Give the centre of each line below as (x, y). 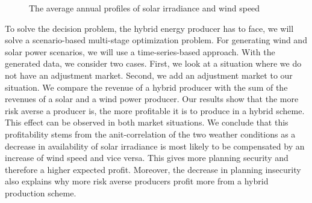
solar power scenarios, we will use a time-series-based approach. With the (140, 51)
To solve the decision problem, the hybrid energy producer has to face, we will (149, 28)
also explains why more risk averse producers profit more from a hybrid (137, 181)
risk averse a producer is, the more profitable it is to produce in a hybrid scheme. (155, 110)
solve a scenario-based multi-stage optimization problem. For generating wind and (156, 40)
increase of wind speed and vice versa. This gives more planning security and (147, 158)
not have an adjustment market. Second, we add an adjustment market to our (149, 75)
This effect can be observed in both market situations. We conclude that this (147, 122)
